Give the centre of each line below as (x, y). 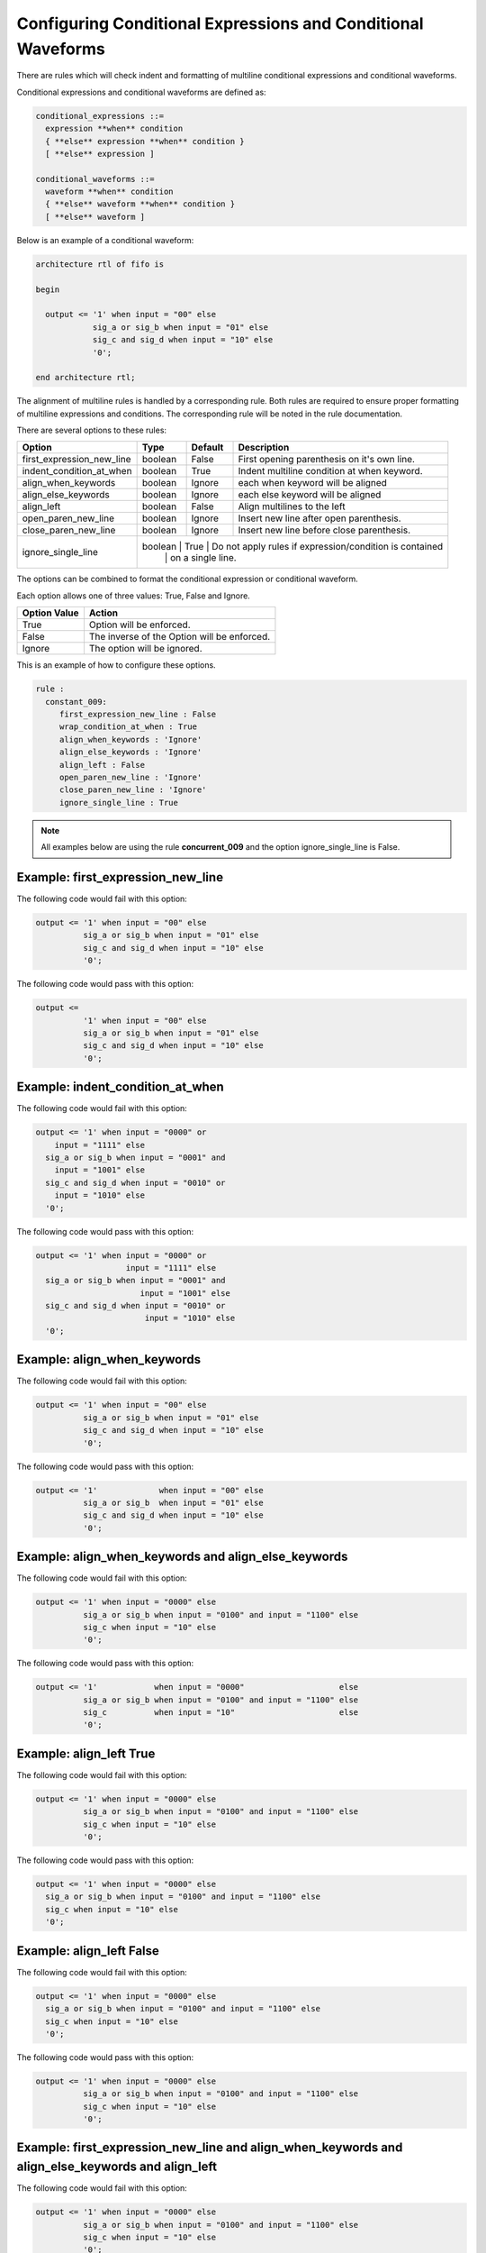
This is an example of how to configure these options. (116, 665)
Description (264, 448)
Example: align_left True (86, 1753)
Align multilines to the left (292, 506)
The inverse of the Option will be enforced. (180, 637)
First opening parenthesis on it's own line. (327, 460)
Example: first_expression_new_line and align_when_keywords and (210, 2148)
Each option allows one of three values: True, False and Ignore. (134, 596)
